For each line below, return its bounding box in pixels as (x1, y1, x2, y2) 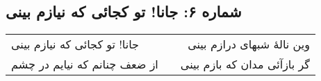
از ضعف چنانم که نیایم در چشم (11, 56, 158, 73)
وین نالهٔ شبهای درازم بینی (188, 36, 310, 53)
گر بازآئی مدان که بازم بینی (180, 56, 310, 73)
